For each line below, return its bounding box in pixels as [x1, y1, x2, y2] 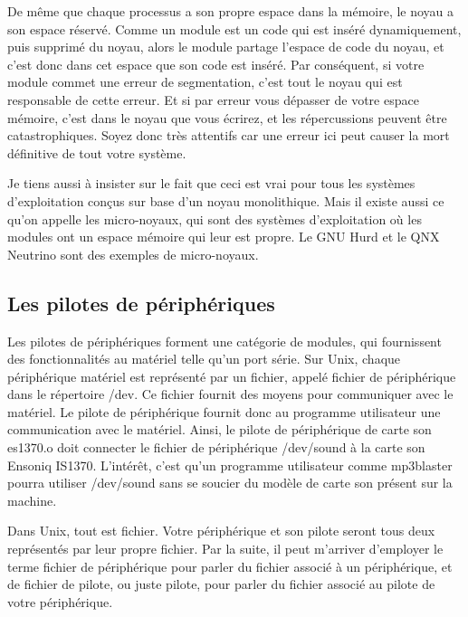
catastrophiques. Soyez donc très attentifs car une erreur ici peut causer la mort [7, 126, 450, 145]
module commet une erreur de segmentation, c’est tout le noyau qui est [7, 72, 403, 91]
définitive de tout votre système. [7, 143, 186, 162]
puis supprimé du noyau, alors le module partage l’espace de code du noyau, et [7, 37, 444, 56]
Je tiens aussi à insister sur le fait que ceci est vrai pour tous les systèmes [7, 174, 415, 193]
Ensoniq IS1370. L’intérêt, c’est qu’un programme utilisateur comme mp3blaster [7, 455, 453, 474]
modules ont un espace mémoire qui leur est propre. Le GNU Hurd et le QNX [7, 227, 440, 246]
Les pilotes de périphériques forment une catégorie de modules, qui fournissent [7, 331, 442, 350]
